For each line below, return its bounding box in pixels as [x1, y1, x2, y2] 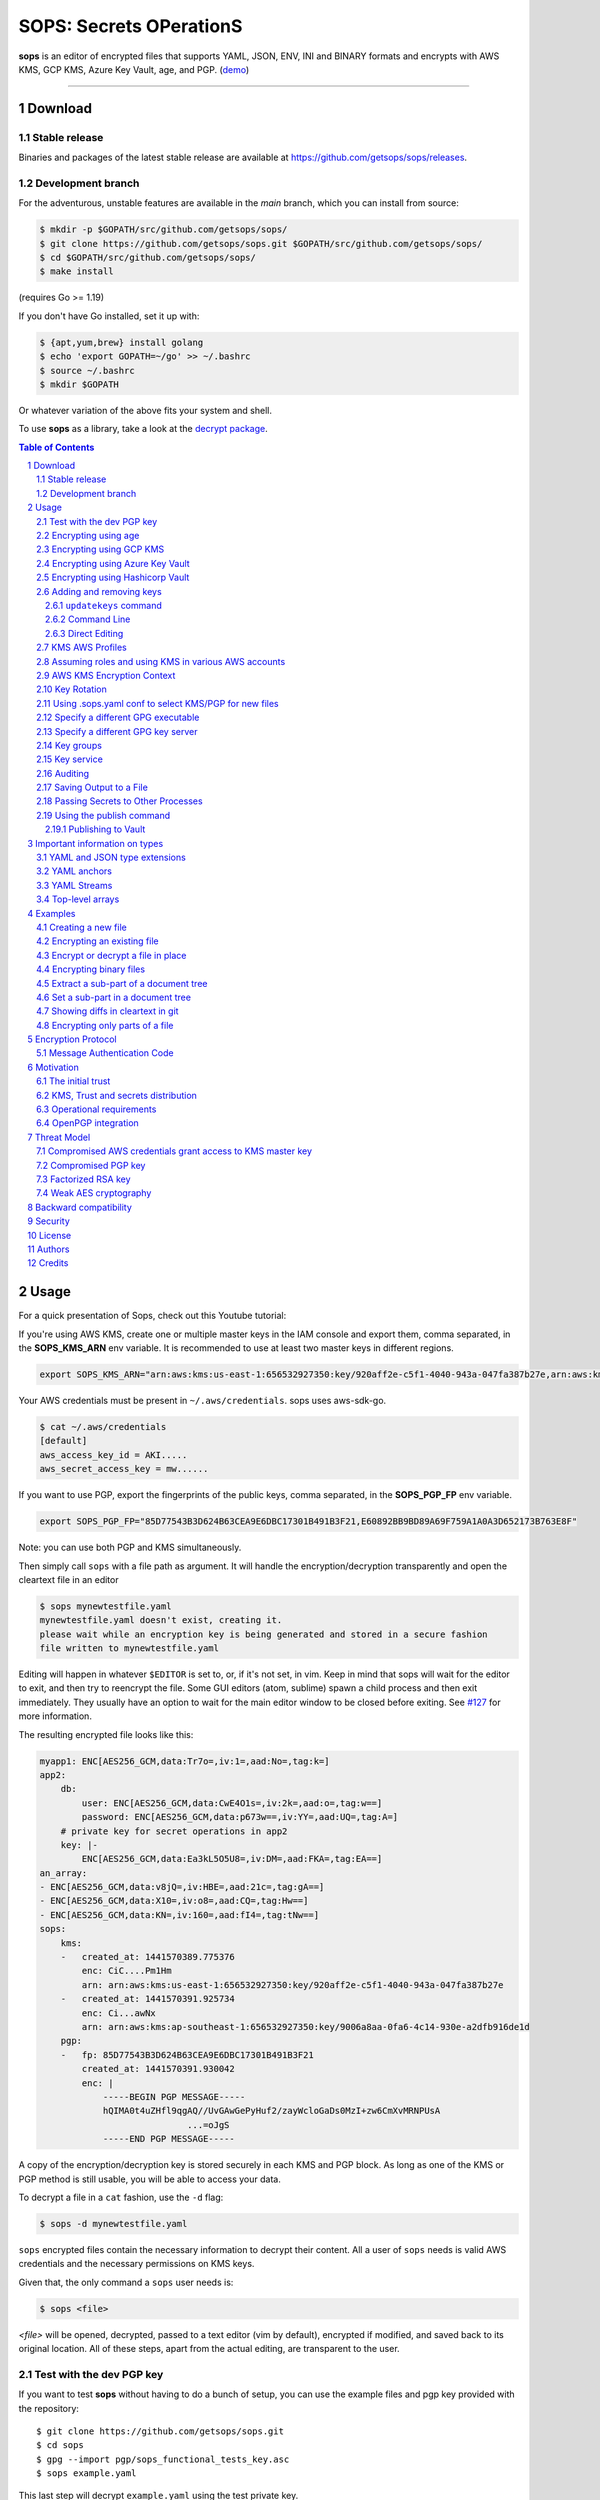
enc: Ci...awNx [81, 2007, 157, 2019]
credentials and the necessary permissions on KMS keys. [18, 2258, 255, 2270]
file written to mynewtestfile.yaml [39, 1643, 220, 1654]
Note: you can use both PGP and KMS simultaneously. [18, 1541, 242, 1554]
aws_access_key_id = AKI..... [39, 1449, 188, 1460]
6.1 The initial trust [36, 1075, 111, 1087]
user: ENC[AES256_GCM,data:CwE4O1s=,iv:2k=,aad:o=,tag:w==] [81, 1797, 383, 1809]
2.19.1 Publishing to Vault [45, 823, 146, 835]
